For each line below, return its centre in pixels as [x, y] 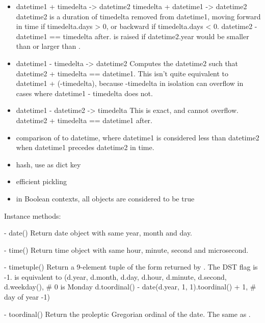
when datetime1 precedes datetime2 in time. [85, 147]
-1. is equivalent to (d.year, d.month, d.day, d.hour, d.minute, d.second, [115, 276]
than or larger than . [48, 46]
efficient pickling [41, 181]
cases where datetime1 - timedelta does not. [84, 93]
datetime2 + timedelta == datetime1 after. [84, 120]
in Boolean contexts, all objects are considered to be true [105, 198]
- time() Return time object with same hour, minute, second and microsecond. [126, 249]
